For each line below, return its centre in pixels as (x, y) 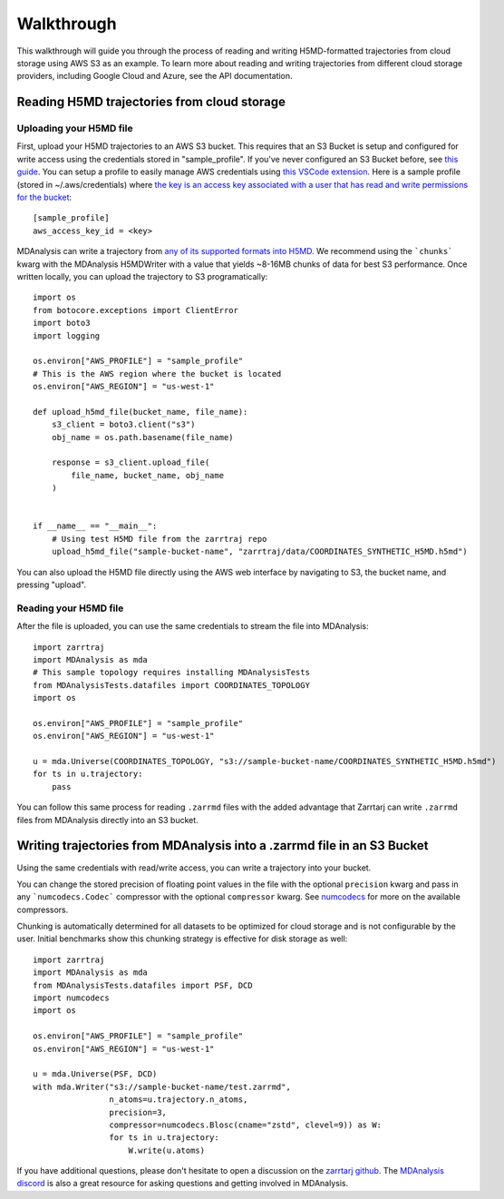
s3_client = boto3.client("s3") (123, 425)
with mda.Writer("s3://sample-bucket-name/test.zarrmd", (162, 1086)
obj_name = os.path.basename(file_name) (143, 437)
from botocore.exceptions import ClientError (136, 310)
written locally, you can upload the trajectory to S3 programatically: (142, 276)
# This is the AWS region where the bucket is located (157, 373)
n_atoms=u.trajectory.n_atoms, (179, 1100)
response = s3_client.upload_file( (131, 462)
